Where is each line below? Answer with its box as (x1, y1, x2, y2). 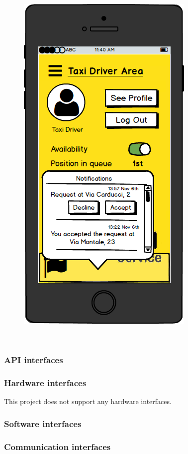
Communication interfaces (4, 440, 111, 453)
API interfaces (4, 354, 63, 366)
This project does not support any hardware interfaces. (4, 396, 172, 407)
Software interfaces (4, 417, 82, 430)
